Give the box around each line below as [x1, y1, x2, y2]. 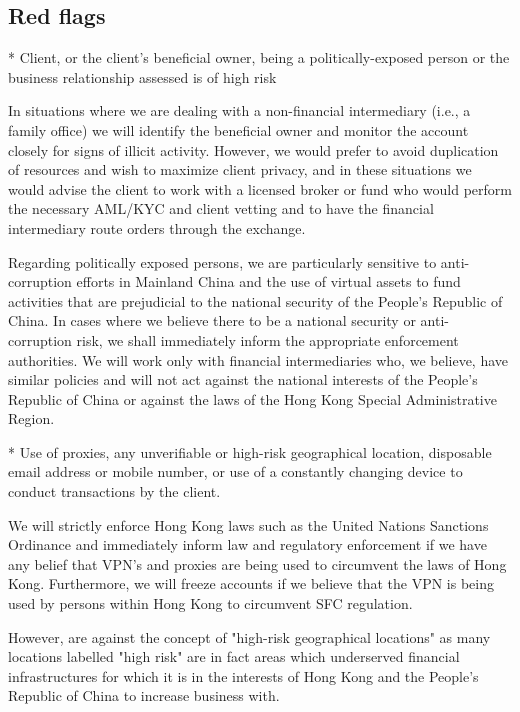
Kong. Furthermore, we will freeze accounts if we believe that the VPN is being [8, 573, 494, 594]
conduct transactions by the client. [8, 481, 221, 502]
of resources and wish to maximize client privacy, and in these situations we [8, 159, 472, 180]
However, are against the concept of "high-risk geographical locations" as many [8, 626, 491, 647]
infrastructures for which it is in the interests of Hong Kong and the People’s [8, 665, 479, 686]
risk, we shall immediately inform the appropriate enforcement [76, 329, 459, 350]
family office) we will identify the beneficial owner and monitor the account [8, 119, 469, 140]
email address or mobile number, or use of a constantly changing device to [8, 461, 463, 482]
